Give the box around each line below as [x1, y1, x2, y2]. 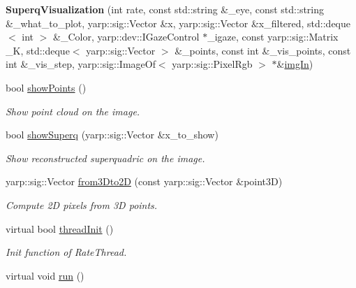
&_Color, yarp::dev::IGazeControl [53, 29, 200, 44]
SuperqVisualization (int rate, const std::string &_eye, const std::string [6, 2, 325, 16]
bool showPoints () [6, 80, 87, 94]
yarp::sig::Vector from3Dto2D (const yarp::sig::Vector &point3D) [6, 174, 283, 189]
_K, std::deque [6, 43, 70, 57]
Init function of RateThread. [6, 245, 127, 259]
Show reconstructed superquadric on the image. [6, 150, 205, 165]
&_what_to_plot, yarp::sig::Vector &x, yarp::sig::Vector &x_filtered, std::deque [6, 15, 351, 30]
